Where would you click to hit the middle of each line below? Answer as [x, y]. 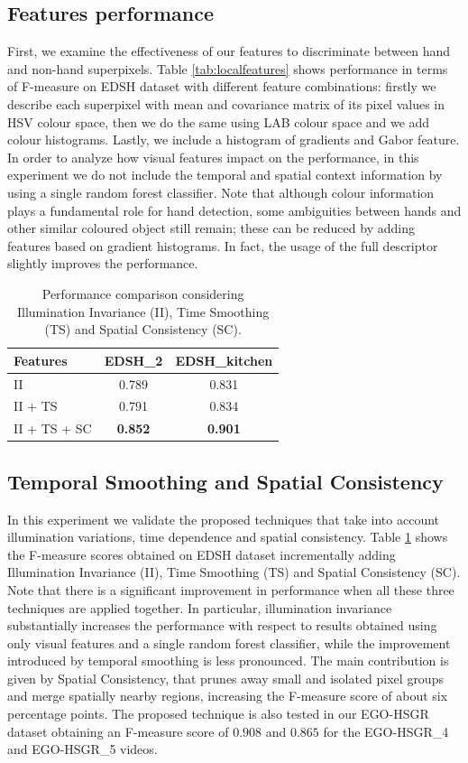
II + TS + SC [53, 428]
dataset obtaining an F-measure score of [118, 731]
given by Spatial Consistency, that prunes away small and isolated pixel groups [225, 678]
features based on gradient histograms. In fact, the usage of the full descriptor [223, 245]
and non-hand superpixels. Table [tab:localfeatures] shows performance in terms [228, 68]
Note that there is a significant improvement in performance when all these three [231, 589]
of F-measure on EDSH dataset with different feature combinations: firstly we [222, 86]
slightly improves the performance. [103, 263]
